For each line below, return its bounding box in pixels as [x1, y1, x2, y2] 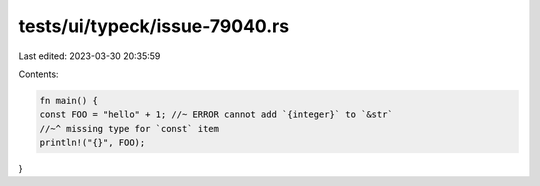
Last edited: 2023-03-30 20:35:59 [18, 50, 161, 62]
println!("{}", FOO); [39, 137, 146, 149]
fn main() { [39, 95, 99, 106]
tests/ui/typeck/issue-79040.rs [18, 15, 290, 37]
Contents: [18, 68, 59, 80]
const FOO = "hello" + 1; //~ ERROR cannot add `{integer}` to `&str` [39, 109, 394, 120]
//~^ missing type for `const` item [39, 123, 220, 134]
